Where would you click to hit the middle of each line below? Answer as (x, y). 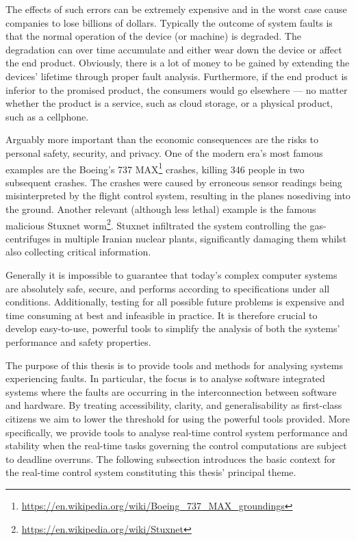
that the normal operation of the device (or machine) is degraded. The (153, 36)
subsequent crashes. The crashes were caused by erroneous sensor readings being (174, 182)
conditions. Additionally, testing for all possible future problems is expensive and (175, 302)
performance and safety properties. (78, 341)
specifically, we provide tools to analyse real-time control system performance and (177, 432)
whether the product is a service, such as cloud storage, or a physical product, (169, 103)
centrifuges (28, 238)
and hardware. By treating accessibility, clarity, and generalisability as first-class (174, 405)
